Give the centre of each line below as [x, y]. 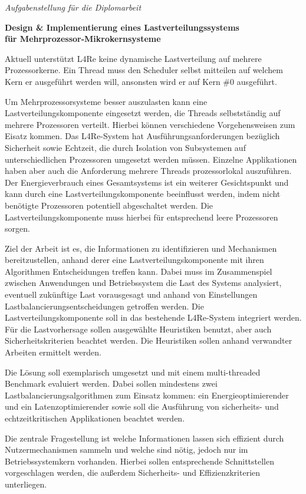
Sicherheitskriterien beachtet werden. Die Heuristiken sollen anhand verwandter [149, 340]
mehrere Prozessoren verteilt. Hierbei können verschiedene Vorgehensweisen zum [150, 124]
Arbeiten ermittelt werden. [53, 352]
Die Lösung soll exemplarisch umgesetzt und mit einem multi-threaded [133, 372]
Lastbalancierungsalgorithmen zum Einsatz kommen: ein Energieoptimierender [147, 395]
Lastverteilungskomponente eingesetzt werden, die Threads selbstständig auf [143, 113]
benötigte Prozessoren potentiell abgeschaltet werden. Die [109, 205]
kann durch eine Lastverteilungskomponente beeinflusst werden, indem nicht [143, 194]
